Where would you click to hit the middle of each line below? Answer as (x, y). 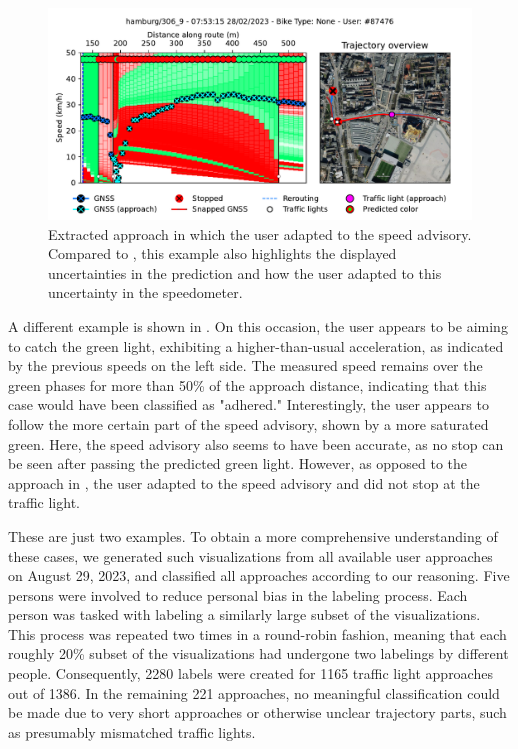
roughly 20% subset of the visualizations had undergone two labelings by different (258, 653)
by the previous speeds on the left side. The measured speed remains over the (245, 365)
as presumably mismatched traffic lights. (132, 731)
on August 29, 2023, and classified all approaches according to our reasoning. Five (259, 575)
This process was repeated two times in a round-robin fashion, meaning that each (257, 633)
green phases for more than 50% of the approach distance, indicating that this (247, 384)
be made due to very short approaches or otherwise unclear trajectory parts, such (257, 712)
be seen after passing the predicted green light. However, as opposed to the (238, 463)
